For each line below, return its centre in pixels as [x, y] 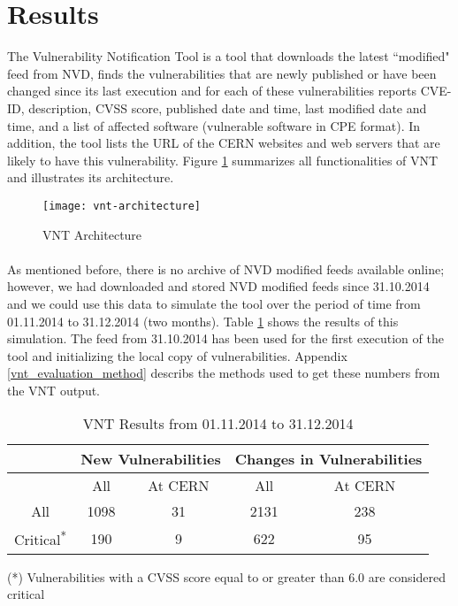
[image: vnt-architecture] [122, 206]
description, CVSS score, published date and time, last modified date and [228, 107]
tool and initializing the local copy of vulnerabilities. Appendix [177, 355]
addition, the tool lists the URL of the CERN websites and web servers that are [224, 143]
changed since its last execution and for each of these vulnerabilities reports [212, 91]
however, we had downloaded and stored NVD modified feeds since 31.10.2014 [218, 286]
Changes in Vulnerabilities [328, 459]
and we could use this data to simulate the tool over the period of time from [214, 303]
